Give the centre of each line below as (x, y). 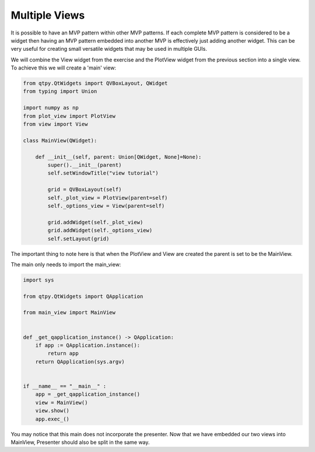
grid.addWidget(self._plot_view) (95, 222)
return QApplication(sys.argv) (80, 361)
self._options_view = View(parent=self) (106, 206)
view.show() (52, 411)
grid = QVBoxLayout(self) (85, 190)
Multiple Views (48, 15)
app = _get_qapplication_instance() (87, 394)
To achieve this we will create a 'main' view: (64, 68)
